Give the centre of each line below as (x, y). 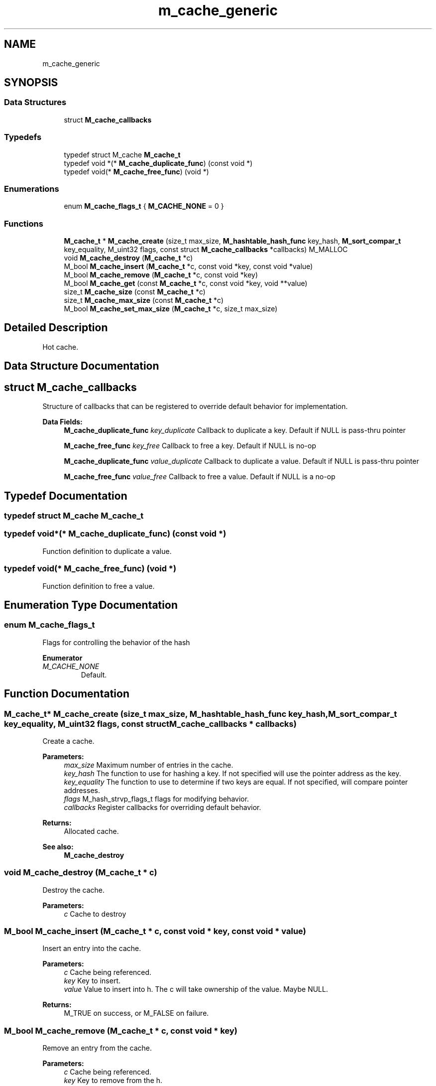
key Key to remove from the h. (113, 1081)
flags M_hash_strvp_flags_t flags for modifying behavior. (157, 799)
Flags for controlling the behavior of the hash (116, 642)
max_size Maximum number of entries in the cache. (149, 765)
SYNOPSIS (31, 83)
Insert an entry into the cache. (92, 949)
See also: (58, 846)
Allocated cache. (91, 831)
